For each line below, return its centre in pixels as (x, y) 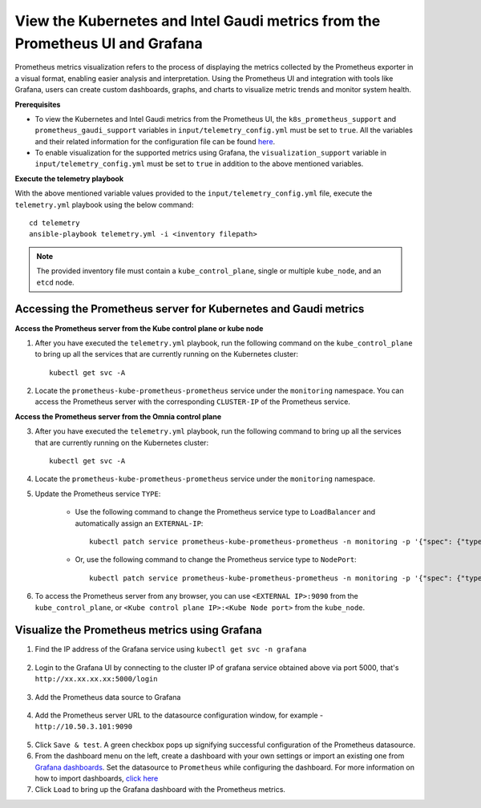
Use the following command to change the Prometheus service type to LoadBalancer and (225, 512)
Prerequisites (38, 104)
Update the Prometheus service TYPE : (98, 494)
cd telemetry (55, 223)
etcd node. (56, 282)
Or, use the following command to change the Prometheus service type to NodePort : (216, 560)
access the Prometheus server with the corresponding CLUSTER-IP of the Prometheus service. (192, 402)
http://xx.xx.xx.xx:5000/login (96, 679)
